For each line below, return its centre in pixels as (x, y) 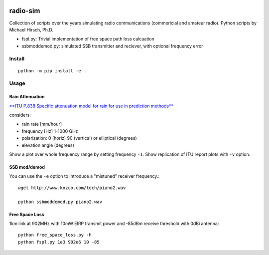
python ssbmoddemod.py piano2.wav (60, 202)
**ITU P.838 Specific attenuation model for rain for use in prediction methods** (91, 106)
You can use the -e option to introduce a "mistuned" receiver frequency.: (84, 176)
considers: (20, 115)
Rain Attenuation (27, 97)
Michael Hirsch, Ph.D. (31, 29)
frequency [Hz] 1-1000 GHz (50, 131)
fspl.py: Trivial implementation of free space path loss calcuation (88, 39)
